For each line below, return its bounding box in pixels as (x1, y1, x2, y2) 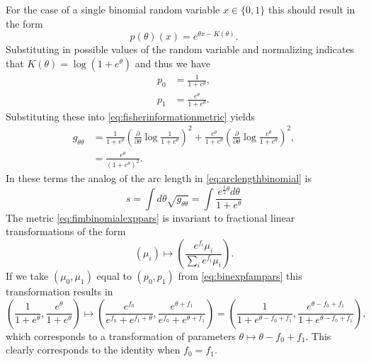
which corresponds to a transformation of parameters (6, 328, 236, 343)
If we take (6, 268, 49, 283)
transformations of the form (6, 224, 126, 239)
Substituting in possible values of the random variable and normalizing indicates (6, 42, 355, 57)
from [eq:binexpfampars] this (178, 268, 302, 283)
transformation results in (6, 284, 113, 298)
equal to (96, 268, 132, 283)
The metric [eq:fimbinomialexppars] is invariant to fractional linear (6, 210, 295, 225)
